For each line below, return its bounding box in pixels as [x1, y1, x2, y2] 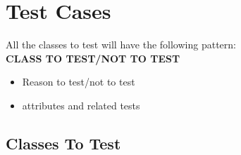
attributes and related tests [22, 97, 140, 112]
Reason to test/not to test [22, 74, 135, 89]
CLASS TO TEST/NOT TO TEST [6, 50, 180, 65]
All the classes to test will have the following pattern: [6, 37, 236, 52]
